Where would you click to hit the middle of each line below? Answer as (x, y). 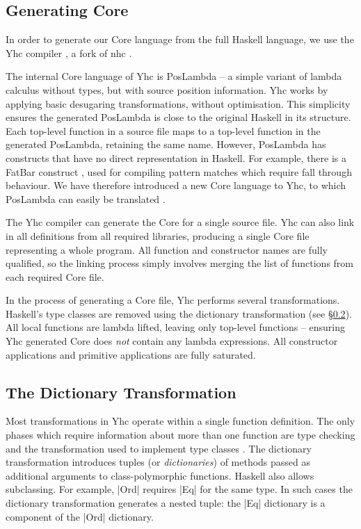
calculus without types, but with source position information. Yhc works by (167, 89)
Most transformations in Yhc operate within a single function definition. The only (180, 421)
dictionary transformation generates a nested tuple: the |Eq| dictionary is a (166, 503)
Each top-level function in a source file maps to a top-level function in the (163, 130)
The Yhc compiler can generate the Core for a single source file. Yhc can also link (180, 222)
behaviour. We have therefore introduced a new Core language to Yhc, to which (176, 185)
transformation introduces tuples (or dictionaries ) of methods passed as (158, 462)
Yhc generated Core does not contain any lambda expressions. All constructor (172, 341)
